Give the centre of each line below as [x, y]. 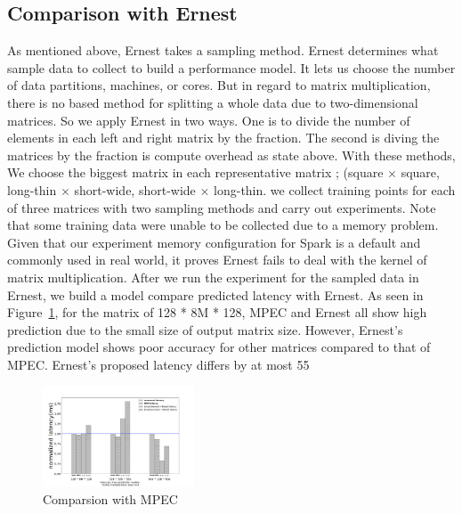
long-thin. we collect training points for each [335, 189]
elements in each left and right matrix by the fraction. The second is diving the [223, 138]
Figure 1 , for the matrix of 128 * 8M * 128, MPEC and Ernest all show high [217, 312]
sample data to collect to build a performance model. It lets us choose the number [231, 67]
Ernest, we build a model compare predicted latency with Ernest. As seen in [215, 294]
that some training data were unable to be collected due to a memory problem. [223, 225]
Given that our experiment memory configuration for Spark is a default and [214, 242]
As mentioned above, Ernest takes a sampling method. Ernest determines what [223, 50]
